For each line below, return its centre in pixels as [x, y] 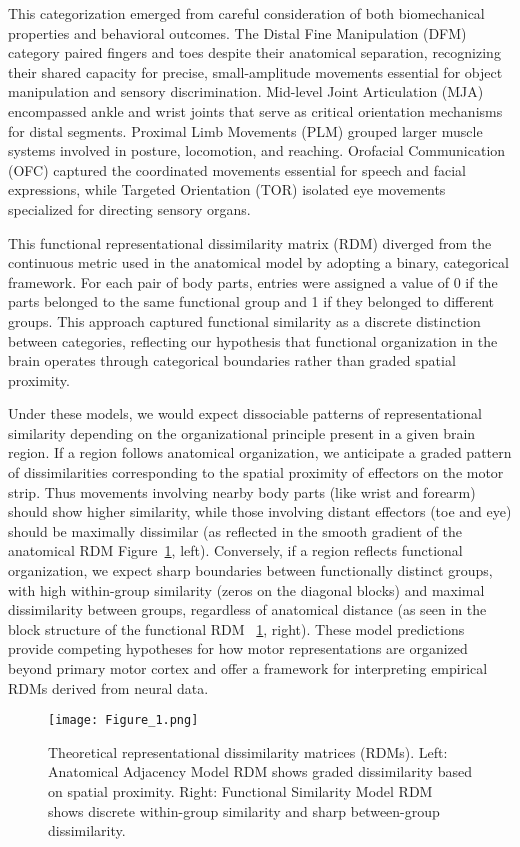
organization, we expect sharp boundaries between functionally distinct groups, [250, 570]
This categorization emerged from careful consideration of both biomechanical [246, 13]
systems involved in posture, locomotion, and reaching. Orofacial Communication [257, 150]
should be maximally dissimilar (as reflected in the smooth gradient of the [235, 530]
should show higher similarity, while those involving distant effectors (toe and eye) [260, 511]
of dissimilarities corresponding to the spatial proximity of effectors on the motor [256, 472]
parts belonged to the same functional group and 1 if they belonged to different [251, 301]
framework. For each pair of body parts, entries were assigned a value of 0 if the [253, 281]
